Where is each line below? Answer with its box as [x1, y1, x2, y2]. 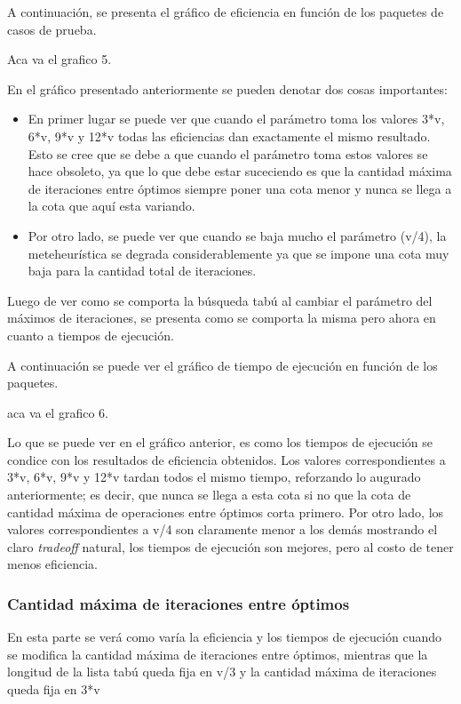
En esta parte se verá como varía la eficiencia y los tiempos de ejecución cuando [7, 628, 441, 646]
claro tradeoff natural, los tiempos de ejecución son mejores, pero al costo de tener [7, 537, 454, 556]
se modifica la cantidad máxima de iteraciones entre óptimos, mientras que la [7, 644, 428, 663]
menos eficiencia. [7, 555, 98, 573]
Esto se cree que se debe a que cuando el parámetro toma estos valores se [28, 144, 428, 163]
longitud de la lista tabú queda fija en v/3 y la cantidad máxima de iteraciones [7, 662, 437, 681]
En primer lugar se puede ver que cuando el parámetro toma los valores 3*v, [28, 109, 445, 128]
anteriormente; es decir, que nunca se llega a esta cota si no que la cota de [7, 485, 411, 504]
